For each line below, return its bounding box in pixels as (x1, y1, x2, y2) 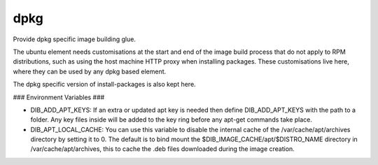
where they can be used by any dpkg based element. (13, 67, 167, 76)
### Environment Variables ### (13, 93, 105, 101)
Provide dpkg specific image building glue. (13, 35, 136, 43)
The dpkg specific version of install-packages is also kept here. (13, 80, 196, 89)
